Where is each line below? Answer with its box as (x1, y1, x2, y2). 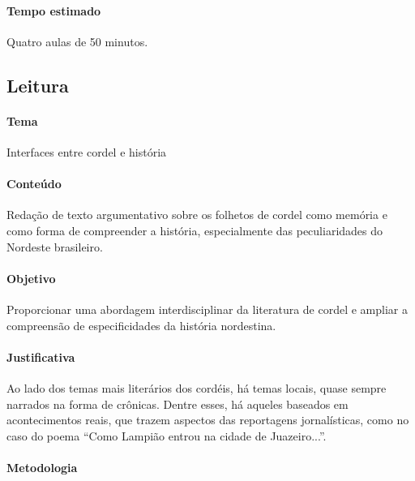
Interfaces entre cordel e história (6, 143, 167, 160)
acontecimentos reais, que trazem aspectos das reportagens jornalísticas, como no (6, 411, 409, 428)
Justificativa (6, 348, 75, 365)
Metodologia (6, 458, 78, 475)
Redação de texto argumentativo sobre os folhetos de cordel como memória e (6, 206, 387, 223)
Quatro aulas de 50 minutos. (6, 32, 148, 49)
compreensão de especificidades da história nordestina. (6, 316, 276, 333)
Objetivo (6, 269, 56, 286)
